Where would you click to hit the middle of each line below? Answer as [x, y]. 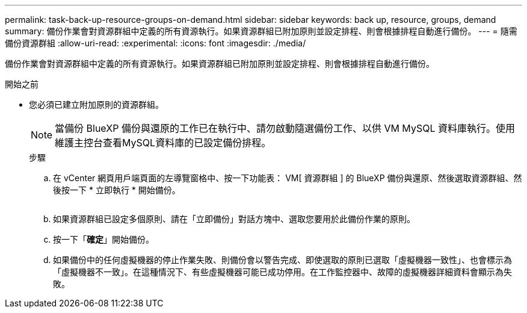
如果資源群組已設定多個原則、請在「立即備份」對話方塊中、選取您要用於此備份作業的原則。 [234, 219]
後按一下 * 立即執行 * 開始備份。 [117, 190]
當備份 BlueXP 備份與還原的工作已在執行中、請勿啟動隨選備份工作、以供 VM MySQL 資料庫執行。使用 [285, 128]
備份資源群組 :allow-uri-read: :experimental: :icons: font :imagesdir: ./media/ [156, 43]
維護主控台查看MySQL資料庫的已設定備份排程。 [163, 143]
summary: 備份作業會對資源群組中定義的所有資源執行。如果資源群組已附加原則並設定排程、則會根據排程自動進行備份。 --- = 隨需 [261, 31]
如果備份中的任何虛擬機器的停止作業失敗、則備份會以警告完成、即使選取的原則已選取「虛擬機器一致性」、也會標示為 [282, 260]
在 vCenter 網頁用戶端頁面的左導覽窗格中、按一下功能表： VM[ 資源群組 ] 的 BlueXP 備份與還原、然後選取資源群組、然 [288, 178]
